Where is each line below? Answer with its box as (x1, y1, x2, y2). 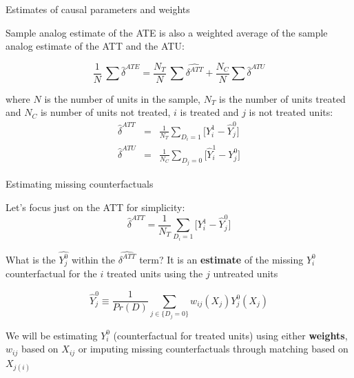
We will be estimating (6, 328, 98, 342)
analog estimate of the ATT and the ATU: (6, 39, 185, 53)
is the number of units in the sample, (44, 91, 200, 106)
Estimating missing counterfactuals (6, 177, 154, 191)
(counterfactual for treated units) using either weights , (113, 328, 348, 342)
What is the (6, 252, 56, 266)
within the (71, 252, 115, 266)
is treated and (180, 105, 239, 119)
